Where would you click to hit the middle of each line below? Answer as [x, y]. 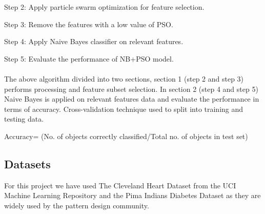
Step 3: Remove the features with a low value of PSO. [89, 24]
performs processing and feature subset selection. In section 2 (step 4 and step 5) [131, 89]
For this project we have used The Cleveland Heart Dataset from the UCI [120, 185]
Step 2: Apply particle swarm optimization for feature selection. [104, 7]
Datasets [27, 163]
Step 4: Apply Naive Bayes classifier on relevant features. [94, 41]
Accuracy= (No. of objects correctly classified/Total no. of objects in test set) [126, 136]
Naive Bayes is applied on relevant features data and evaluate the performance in [132, 99]
